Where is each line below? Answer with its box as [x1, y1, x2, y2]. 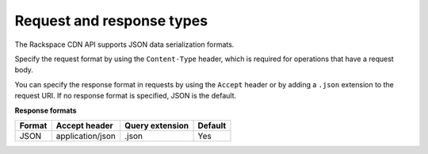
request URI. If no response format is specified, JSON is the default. [14, 91, 237, 101]
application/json [55, 130, 117, 141]
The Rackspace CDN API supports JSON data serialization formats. [14, 40, 235, 49]
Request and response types [14, 12, 208, 29]
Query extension [124, 120, 189, 131]
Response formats [14, 106, 77, 115]
